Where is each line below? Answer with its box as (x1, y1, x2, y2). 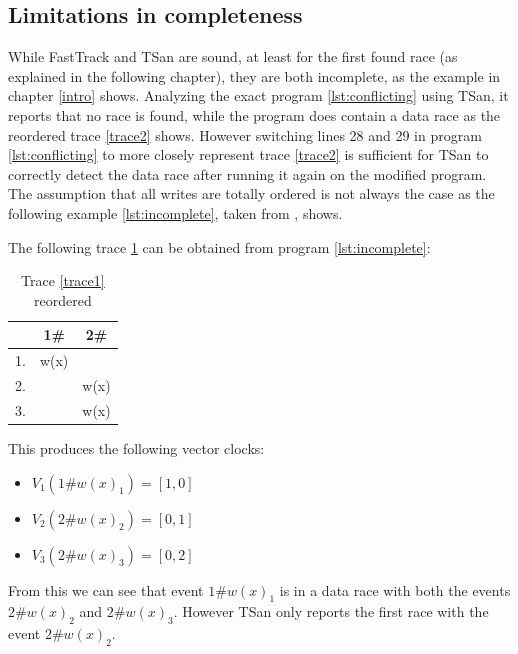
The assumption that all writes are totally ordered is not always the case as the (8, 183, 495, 204)
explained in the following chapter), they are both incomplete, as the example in (8, 65, 501, 86)
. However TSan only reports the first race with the (173, 601, 489, 622)
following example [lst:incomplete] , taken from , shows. (8, 202, 343, 223)
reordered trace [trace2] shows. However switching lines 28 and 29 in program (8, 124, 482, 145)
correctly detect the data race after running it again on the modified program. (8, 163, 487, 184)
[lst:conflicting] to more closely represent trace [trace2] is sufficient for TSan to (8, 144, 489, 165)
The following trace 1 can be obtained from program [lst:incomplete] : (8, 236, 431, 257)
